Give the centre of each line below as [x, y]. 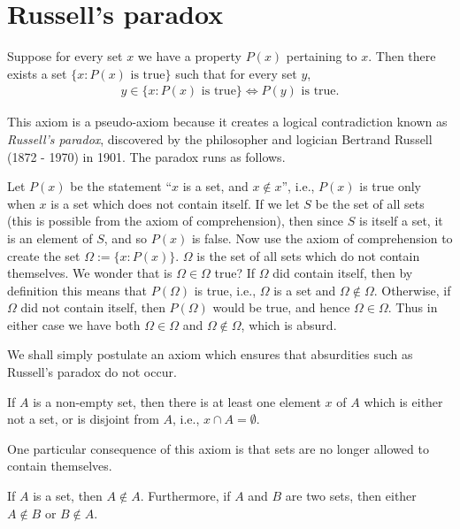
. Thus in [413, 307]
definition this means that [77, 290]
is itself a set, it [401, 221]
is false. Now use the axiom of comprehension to [322, 238]
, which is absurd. [289, 324]
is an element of [50, 238]
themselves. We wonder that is [90, 273]
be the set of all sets [370, 203]
